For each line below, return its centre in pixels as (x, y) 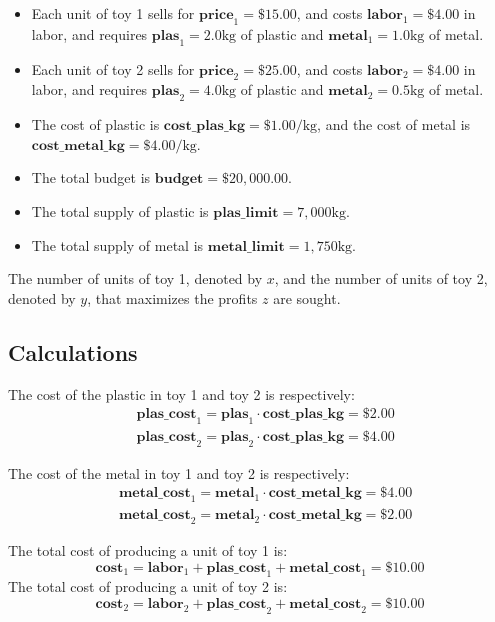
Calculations (73, 351)
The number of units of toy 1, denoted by (135, 278)
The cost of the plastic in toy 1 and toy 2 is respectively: (181, 393)
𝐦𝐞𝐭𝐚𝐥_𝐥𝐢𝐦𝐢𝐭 (246, 246)
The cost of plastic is (95, 124)
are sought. (307, 297)
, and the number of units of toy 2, (381, 278)
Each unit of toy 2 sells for (113, 68)
